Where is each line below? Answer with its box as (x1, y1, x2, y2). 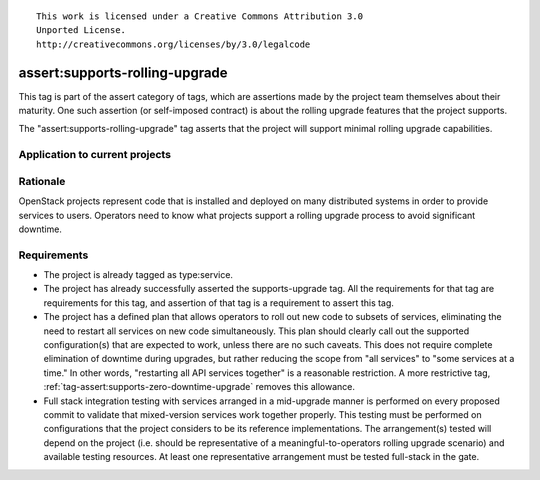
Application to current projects (18, 148, 172, 162)
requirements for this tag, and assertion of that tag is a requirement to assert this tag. (43, 296, 395, 309)
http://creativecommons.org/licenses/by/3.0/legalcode (36, 38, 311, 50)
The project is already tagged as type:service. (43, 269, 234, 281)
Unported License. (36, 25, 127, 36)
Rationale (18, 174, 66, 188)
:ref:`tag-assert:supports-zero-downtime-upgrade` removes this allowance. (43, 381, 355, 393)
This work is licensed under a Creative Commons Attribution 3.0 (36, 11, 364, 22)
